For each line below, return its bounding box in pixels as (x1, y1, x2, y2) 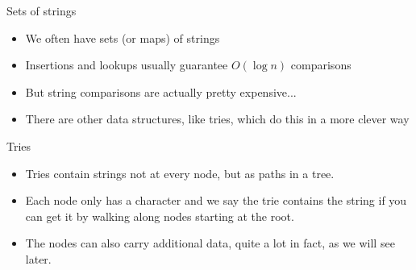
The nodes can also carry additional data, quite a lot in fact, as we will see (25, 235, 395, 251)
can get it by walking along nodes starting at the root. (25, 207, 294, 224)
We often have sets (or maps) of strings (25, 29, 220, 46)
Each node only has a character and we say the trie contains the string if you (25, 192, 407, 209)
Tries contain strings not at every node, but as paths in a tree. (25, 164, 335, 181)
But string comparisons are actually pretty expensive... (25, 83, 297, 100)
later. (25, 250, 52, 267)
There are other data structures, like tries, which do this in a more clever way (25, 110, 410, 127)
